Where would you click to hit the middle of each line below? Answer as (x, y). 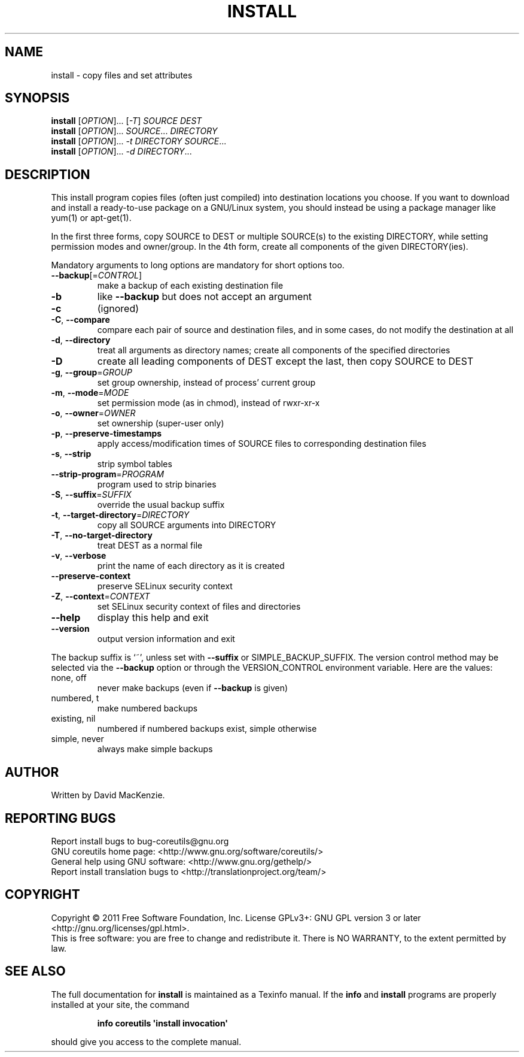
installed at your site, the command (120, 1004)
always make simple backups (155, 749)
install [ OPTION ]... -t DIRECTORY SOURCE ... (139, 141)
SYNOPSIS (37, 98)
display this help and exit (153, 618)
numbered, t (75, 698)
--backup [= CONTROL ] (97, 275)
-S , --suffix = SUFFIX (91, 495)
